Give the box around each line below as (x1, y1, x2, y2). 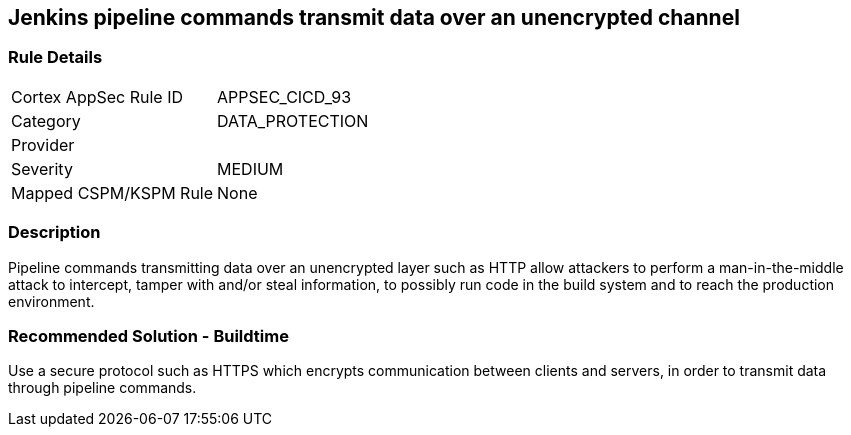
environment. (8, 292, 95, 310)
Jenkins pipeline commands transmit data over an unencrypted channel (8, 5, 740, 30)
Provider (11, 134, 75, 155)
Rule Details (8, 47, 103, 68)
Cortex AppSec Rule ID (11, 86, 184, 107)
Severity (11, 158, 73, 179)
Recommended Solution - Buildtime (8, 325, 289, 346)
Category (11, 110, 81, 131)
